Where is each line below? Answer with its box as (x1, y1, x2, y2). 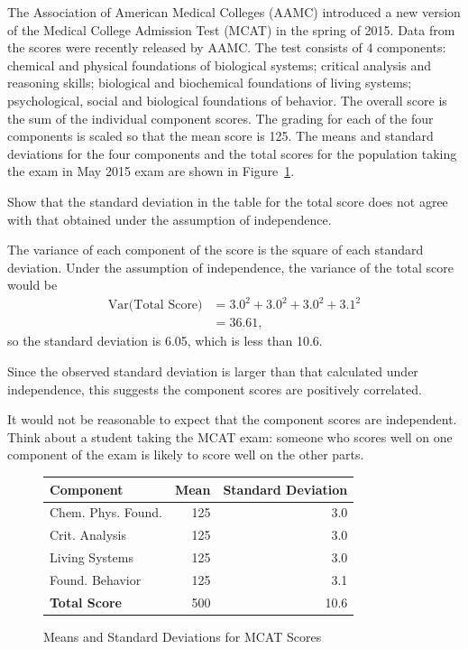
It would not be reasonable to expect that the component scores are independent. (7, 410, 457, 429)
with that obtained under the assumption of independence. (7, 209, 332, 228)
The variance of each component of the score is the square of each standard (7, 240, 424, 259)
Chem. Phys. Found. (50, 503, 162, 522)
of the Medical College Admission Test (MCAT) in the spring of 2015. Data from (7, 20, 455, 39)
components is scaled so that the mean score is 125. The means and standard (7, 126, 434, 145)
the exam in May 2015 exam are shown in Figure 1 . (7, 162, 295, 181)
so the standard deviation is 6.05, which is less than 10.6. (7, 331, 323, 350)
